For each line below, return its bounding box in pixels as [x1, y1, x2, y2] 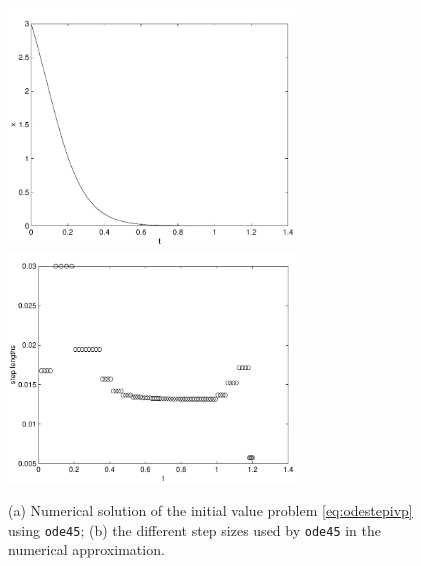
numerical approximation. [8, 539, 165, 560]
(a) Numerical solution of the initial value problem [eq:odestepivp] [8, 500, 413, 521]
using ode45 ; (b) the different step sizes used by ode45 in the [8, 519, 381, 540]
